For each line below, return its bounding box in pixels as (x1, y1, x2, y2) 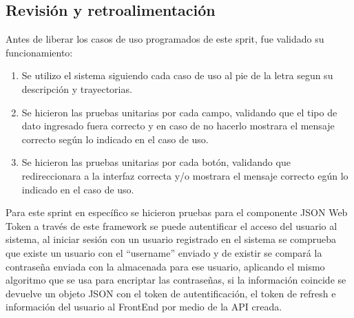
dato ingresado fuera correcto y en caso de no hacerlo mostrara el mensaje (21, 118, 335, 133)
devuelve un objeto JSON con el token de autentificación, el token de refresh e (6, 286, 336, 300)
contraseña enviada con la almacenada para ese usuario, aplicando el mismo (6, 259, 325, 273)
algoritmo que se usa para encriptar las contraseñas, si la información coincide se (6, 273, 346, 287)
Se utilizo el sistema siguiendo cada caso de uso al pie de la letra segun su (21, 68, 333, 83)
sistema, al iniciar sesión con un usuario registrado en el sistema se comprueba (6, 232, 336, 246)
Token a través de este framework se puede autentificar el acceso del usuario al (6, 218, 337, 233)
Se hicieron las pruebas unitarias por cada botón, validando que (21, 155, 291, 169)
